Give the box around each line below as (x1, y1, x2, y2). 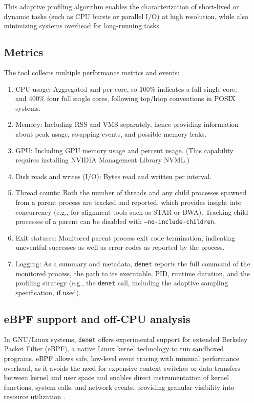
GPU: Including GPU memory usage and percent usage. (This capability (15, 145, 233, 155)
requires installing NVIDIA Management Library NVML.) (15, 155, 190, 165)
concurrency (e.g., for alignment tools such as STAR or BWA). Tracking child (15, 206, 248, 217)
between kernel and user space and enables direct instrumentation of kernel (4, 372, 229, 383)
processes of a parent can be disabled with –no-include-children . (15, 216, 216, 226)
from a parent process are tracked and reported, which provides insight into (15, 197, 242, 207)
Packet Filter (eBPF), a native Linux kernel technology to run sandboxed (4, 343, 224, 354)
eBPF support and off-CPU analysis (4, 311, 190, 326)
